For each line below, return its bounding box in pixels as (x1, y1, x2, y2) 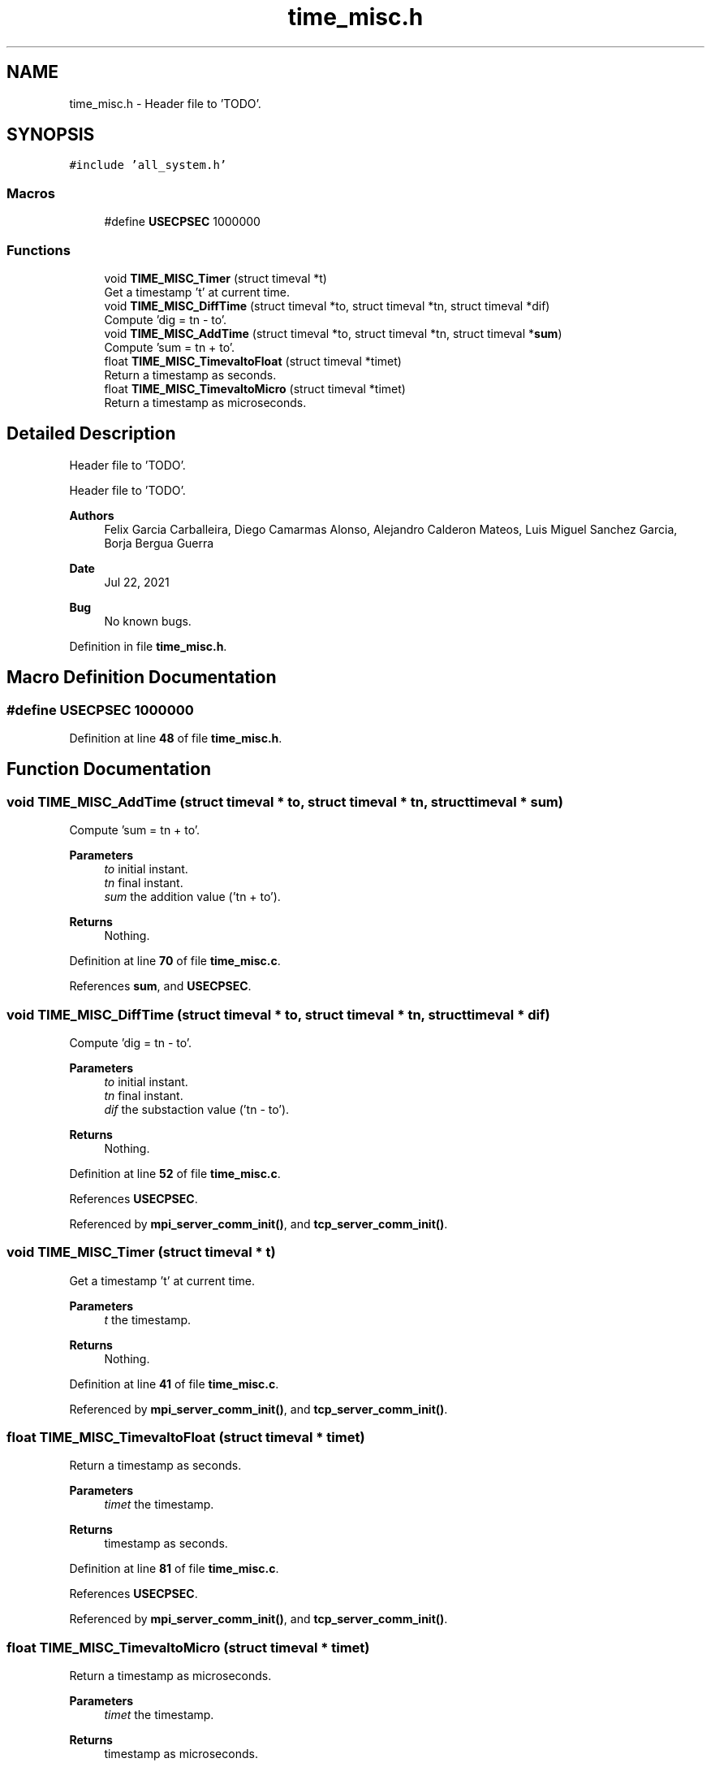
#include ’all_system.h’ (69, 158, 227, 172)
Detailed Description (6, 423, 176, 444)
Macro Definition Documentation (6, 667, 277, 688)
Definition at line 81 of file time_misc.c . (69, 1561, 279, 1576)
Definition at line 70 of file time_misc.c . (69, 954, 281, 968)
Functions (6, 241, 71, 258)
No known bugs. (104, 613, 192, 628)
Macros (6, 184, 55, 201)
